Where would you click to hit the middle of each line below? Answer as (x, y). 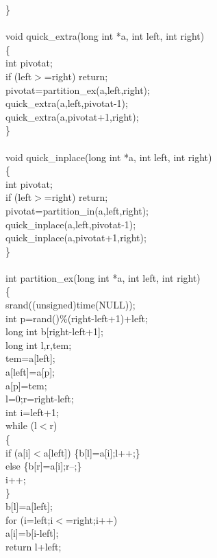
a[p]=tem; (26, 385)
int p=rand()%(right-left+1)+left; (77, 318)
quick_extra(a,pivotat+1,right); (72, 116)
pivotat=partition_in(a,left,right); (77, 210)
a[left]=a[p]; (30, 372)
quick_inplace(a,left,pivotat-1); (71, 224)
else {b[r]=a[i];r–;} (44, 466)
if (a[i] (18, 452)
